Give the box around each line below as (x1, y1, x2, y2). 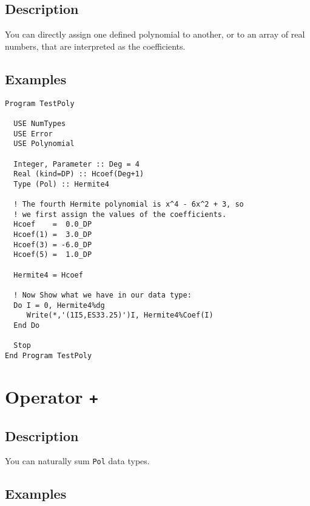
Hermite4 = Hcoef (13, 270, 83, 279)
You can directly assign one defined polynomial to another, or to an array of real (5, 28, 305, 41)
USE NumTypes (13, 119, 66, 128)
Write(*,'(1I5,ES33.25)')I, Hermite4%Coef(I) (26, 311, 214, 320)
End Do (13, 321, 40, 330)
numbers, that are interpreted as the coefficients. (5, 39, 186, 52)
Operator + (5, 384, 98, 408)
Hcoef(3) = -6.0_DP (13, 240, 92, 249)
